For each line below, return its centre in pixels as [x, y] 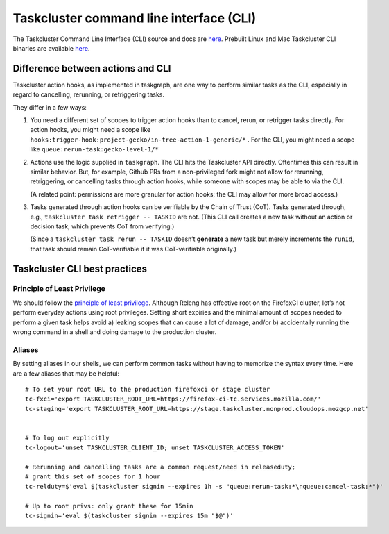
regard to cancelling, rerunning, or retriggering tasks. [89, 94]
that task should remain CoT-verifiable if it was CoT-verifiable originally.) [133, 249]
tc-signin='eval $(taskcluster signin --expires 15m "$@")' [129, 516]
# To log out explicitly [67, 438]
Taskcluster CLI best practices [80, 268]
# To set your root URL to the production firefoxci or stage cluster [148, 389]
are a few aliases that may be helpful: [66, 373]
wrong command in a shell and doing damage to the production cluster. [115, 332]
